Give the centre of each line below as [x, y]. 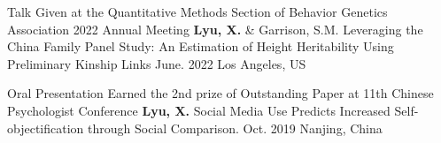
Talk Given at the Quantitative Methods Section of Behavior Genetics [197, 11]
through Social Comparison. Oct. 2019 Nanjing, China [235, 128]
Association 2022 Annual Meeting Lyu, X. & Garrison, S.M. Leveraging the [215, 29]
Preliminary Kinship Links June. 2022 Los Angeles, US [157, 63]
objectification [46, 128]
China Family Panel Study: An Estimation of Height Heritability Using [201, 46]
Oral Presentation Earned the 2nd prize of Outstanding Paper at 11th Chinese [220, 93]
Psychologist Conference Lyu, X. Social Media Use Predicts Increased [199, 110]
